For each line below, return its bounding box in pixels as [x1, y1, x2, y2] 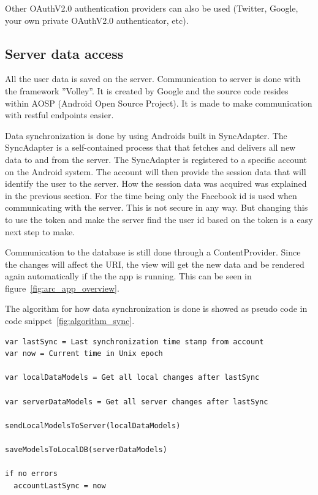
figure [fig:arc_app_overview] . [5, 281, 119, 294]
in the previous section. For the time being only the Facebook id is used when [5, 189, 297, 202]
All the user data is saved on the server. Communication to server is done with [5, 72, 301, 85]
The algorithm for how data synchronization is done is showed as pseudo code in [5, 302, 308, 315]
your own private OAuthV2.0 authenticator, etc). [5, 13, 189, 26]
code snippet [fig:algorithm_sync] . [5, 314, 135, 327]
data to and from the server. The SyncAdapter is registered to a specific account [5, 153, 307, 165]
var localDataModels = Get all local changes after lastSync [5, 373, 260, 382]
